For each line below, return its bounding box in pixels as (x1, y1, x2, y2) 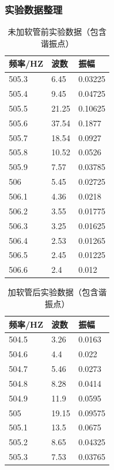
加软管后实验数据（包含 (8, 286, 99, 298)
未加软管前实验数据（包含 (8, 25, 107, 38)
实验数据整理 (5, 2, 63, 17)
